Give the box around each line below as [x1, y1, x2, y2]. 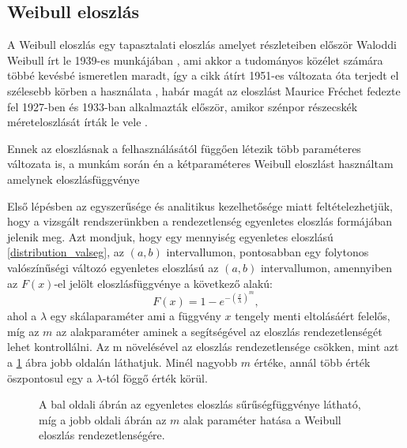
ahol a [7, 308, 37, 324]
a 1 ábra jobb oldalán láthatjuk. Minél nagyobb [7, 353, 238, 370]
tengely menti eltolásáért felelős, [235, 308, 390, 324]
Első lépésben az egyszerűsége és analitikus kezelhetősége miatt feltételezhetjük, [7, 197, 393, 214]
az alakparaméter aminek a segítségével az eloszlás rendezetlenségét [56, 323, 383, 339]
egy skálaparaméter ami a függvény [50, 308, 221, 324]
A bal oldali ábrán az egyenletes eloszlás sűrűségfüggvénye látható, [39, 396, 361, 413]
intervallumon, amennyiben [260, 259, 393, 275]
